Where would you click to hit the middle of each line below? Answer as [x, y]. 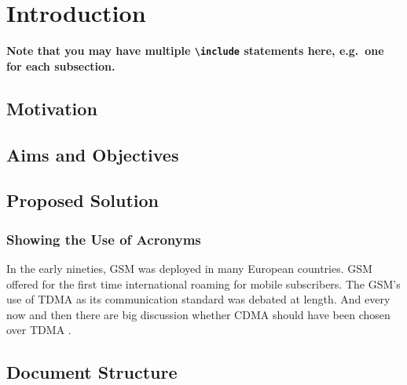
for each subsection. [61, 65]
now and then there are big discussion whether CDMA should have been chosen [198, 314]
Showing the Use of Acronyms [104, 239]
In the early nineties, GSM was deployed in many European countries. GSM [189, 268]
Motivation [52, 108]
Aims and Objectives [93, 154]
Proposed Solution [82, 200]
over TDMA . [39, 330]
